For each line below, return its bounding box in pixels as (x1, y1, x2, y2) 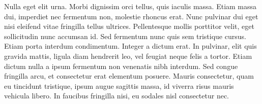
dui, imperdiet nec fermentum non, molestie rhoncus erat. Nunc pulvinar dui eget (4, 11, 258, 21)
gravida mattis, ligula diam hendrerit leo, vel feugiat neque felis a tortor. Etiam (4, 50, 252, 61)
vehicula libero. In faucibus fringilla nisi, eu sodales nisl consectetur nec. (4, 90, 229, 101)
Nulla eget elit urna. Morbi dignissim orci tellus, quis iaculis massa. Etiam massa (4, 1, 257, 11)
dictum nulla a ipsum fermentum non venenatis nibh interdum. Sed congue (4, 60, 238, 71)
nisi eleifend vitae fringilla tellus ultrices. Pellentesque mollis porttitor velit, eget (4, 21, 254, 31)
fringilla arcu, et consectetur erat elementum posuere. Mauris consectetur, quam (4, 71, 254, 81)
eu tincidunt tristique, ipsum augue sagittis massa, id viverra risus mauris (4, 80, 234, 91)
